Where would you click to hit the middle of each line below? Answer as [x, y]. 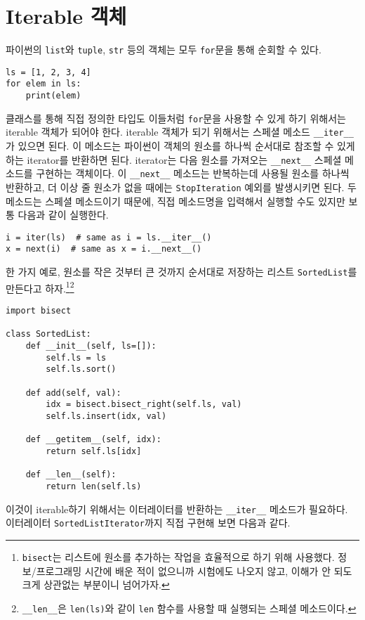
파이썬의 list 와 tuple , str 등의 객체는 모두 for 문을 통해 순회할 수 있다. [164, 50]
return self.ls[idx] [94, 451]
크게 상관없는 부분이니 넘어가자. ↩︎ [96, 585]
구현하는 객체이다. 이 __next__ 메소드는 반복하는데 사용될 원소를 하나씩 [193, 173]
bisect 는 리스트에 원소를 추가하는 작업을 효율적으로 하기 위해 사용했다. [178, 556]
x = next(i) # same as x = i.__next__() [104, 249]
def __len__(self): [71, 475]
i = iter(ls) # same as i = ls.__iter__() [109, 237]
